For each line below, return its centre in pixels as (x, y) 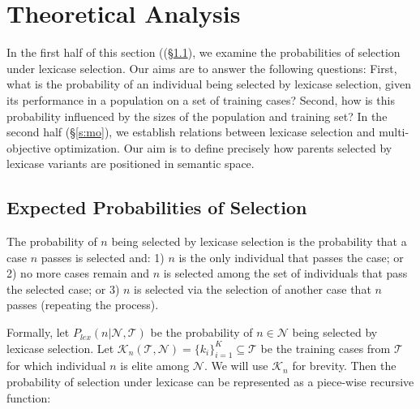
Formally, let (38, 332)
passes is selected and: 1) (103, 257)
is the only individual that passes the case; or (291, 257)
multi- (394, 132)
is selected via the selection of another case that (253, 288)
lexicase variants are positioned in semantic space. (131, 164)
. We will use (236, 366)
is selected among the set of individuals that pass (285, 273)
